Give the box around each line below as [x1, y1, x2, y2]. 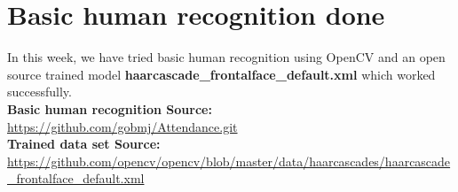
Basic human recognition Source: [7, 99, 212, 118]
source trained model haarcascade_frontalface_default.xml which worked [7, 65, 436, 83]
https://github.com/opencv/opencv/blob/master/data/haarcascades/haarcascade [7, 151, 451, 170]
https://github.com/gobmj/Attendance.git [7, 117, 238, 135]
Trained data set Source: [7, 134, 161, 153]
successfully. [7, 82, 72, 101]
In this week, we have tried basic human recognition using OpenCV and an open [7, 48, 446, 66]
